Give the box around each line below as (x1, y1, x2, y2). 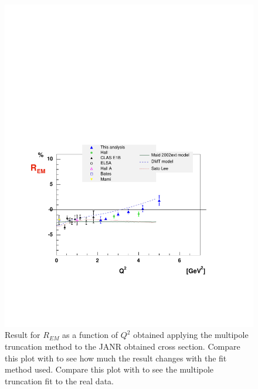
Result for (5, 329, 40, 341)
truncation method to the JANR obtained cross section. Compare (5, 340, 240, 353)
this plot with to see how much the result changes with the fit (5, 351, 227, 364)
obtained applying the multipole (133, 329, 249, 341)
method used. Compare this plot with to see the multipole (5, 363, 214, 376)
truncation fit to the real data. (5, 374, 114, 387)
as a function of (62, 329, 118, 341)
